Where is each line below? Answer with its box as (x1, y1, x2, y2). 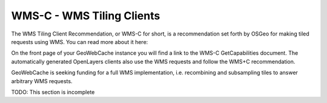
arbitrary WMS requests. (11, 77, 73, 84)
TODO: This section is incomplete (11, 88, 95, 96)
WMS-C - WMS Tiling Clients (11, 9, 160, 22)
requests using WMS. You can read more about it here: (11, 38, 148, 45)
